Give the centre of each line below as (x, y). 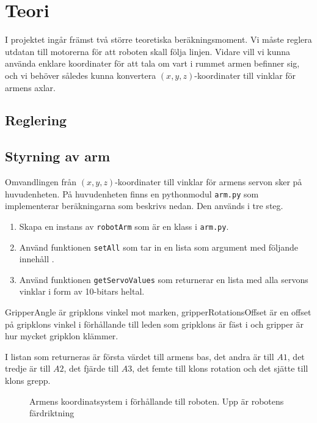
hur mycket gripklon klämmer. (62, 336)
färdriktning (52, 413)
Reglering (36, 120)
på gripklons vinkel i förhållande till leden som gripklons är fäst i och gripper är (155, 324)
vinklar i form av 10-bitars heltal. (82, 291)
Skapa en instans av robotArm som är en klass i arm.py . (124, 226)
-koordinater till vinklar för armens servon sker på (209, 182)
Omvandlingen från (41, 182)
